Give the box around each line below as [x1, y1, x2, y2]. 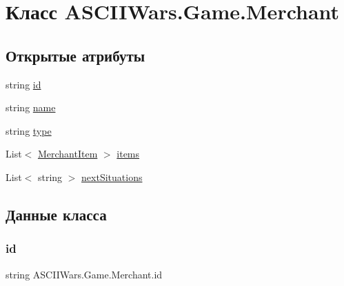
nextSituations [81, 169, 143, 184]
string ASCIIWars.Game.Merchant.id [6, 267, 163, 281]
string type [6, 123, 52, 137]
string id [6, 77, 41, 91]
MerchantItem [37, 146, 98, 161]
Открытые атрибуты [6, 44, 145, 66]
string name [6, 100, 56, 115]
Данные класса [6, 203, 107, 225]
